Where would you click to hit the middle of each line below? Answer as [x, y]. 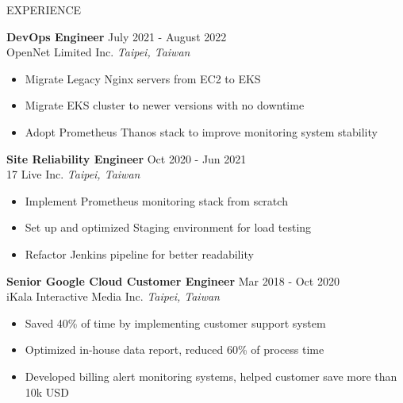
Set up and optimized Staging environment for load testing [168, 227]
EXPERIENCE [44, 10]
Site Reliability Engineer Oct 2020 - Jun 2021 [127, 158]
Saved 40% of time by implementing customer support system [175, 322]
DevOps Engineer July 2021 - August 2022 [117, 36]
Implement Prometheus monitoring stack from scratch [156, 200]
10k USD [47, 391]
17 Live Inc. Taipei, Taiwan [73, 174]
